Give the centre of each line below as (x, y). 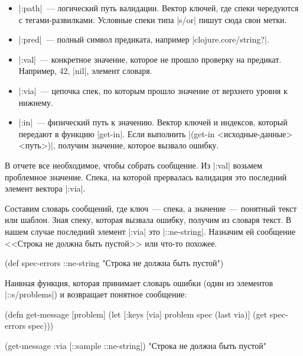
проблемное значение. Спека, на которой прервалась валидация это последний (146, 177)
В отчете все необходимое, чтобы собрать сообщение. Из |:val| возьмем (133, 165)
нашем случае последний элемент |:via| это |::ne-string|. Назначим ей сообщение (150, 231)
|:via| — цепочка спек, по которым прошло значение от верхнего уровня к (153, 90)
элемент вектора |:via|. (45, 188)
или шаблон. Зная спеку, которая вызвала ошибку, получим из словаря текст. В (148, 220)
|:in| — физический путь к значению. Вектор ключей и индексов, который (153, 122)
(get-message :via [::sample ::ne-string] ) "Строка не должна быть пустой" (136, 346)
